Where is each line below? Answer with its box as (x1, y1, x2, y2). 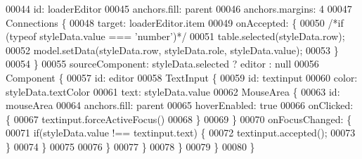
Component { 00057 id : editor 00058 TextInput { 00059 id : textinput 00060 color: (6, 70, 358, 84)
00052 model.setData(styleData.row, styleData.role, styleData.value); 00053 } (6, 42, 339, 57)
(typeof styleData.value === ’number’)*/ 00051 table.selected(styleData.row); (6, 29, 345, 44)
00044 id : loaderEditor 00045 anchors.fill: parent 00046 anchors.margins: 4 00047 (6, 1, 352, 15)
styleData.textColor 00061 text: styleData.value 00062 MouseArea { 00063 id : (6, 84, 340, 98)
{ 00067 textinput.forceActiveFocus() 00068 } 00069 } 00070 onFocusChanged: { (6, 111, 352, 126)
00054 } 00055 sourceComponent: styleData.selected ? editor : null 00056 (6, 56, 319, 71)
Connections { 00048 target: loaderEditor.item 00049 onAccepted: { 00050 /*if (6, 15, 344, 30)
